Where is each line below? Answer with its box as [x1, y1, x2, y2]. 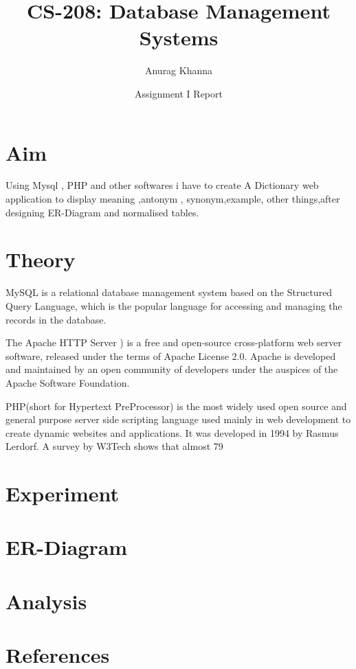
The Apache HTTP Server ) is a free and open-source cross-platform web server [5, 335, 342, 350]
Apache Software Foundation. [5, 375, 130, 389]
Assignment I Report [135, 86, 223, 100]
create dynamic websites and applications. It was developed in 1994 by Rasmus [5, 425, 339, 440]
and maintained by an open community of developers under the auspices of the [5, 362, 338, 376]
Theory [5, 245, 76, 273]
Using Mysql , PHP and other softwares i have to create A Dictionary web [5, 178, 319, 192]
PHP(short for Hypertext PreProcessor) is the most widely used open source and [5, 398, 347, 413]
